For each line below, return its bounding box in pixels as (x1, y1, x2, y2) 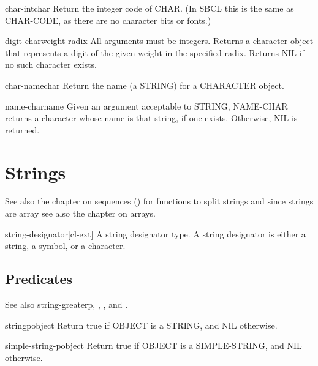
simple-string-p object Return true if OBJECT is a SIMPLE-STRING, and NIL (5, 339, 302, 352)
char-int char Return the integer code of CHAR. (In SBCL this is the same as (5, 2, 294, 14)
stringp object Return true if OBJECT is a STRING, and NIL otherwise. (5, 318, 278, 331)
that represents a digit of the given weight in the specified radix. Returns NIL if (5, 46, 305, 59)
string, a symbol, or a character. (5, 239, 126, 252)
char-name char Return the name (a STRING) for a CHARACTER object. (5, 78, 284, 91)
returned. (5, 123, 40, 136)
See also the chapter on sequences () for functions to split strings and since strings (5, 195, 314, 207)
